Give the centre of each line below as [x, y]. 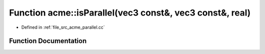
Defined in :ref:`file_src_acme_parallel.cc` [63, 27]
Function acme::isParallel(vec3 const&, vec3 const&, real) [130, 13]
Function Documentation [48, 41]
